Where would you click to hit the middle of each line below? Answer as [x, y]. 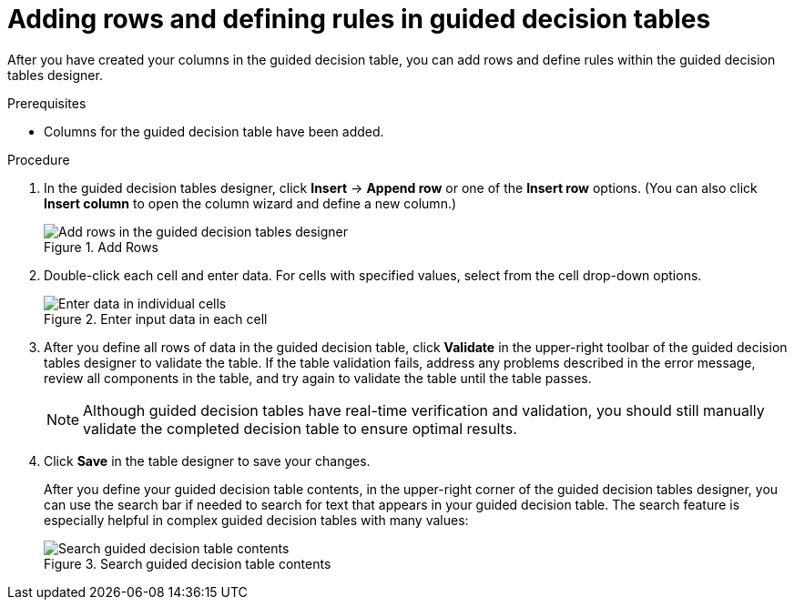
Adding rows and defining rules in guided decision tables [359, 19]
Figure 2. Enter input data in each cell [156, 319]
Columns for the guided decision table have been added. [214, 131]
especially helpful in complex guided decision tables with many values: [256, 520]
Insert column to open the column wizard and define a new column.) [250, 203]
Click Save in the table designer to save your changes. [207, 460]
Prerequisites [47, 103]
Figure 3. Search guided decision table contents [188, 563]
